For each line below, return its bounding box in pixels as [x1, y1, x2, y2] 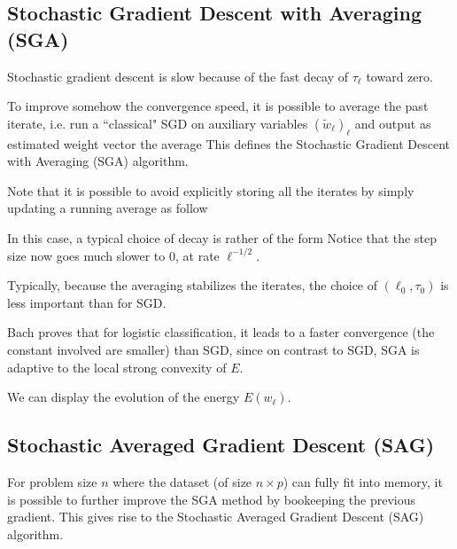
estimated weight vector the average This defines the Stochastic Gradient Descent [7, 134, 451, 153]
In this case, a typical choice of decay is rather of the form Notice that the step [7, 228, 437, 247]
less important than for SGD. [7, 293, 167, 311]
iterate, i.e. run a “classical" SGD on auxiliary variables [7, 114, 308, 132]
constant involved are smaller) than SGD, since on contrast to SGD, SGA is [7, 340, 420, 358]
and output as [354, 114, 431, 132]
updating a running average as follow [7, 199, 208, 217]
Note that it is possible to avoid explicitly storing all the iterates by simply [7, 181, 414, 200]
